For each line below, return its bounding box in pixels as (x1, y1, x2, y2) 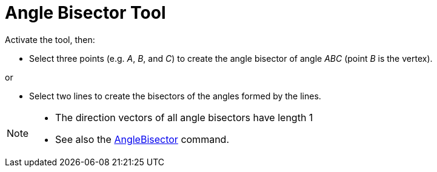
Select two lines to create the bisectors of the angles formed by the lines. (29, 90, 321, 101)
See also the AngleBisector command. (55, 133, 229, 145)
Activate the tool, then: (5, 34, 95, 45)
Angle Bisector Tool (5, 2, 166, 23)
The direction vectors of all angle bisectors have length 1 (55, 111, 313, 124)
